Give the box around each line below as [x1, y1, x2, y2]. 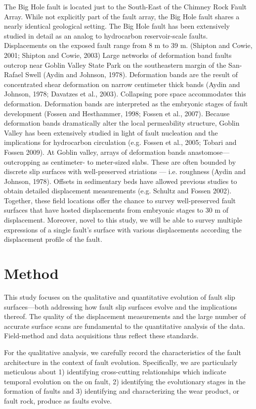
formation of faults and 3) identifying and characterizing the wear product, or [4, 386, 239, 396]
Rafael [4, 69, 23, 80]
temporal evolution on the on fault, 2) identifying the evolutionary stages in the [4, 376, 246, 386]
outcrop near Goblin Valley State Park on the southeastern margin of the [4, 59, 226, 70]
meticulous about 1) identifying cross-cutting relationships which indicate [4, 366, 226, 377]
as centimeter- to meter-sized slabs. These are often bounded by [42, 156, 236, 167]
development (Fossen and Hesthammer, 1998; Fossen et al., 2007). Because [4, 108, 230, 118]
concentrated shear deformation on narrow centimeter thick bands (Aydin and [4, 79, 240, 89]
